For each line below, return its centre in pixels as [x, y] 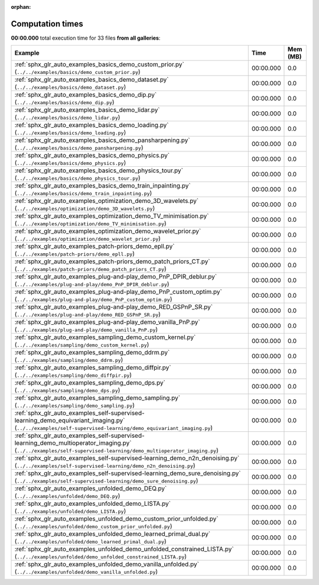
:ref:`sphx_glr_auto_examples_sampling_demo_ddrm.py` [92, 353]
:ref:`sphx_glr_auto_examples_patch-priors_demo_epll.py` [95, 247]
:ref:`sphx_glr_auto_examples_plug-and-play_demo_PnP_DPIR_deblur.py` [116, 277]
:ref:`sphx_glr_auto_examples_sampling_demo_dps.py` [90, 383]
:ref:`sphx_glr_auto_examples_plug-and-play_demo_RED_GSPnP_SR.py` [113, 307]
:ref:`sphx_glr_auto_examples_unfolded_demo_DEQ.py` [91, 489]
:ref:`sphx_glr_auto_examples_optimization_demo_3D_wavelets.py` [107, 201]
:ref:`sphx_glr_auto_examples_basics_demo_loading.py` [92, 125]
